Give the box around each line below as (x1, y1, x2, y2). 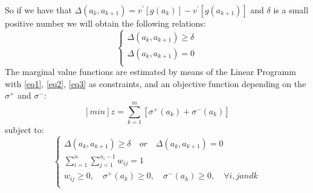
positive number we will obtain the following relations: (5, 17, 206, 29)
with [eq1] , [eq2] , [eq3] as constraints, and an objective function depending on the (5, 77, 306, 90)
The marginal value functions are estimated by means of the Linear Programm (5, 65, 296, 78)
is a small (273, 4, 309, 16)
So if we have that (5, 4, 72, 16)
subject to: (5, 123, 44, 136)
